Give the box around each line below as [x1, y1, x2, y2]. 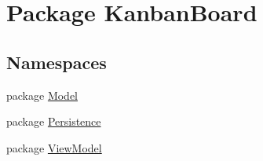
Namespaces [6, 49, 107, 74]
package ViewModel [6, 139, 102, 156]
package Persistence [6, 113, 101, 130]
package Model [6, 86, 79, 103]
